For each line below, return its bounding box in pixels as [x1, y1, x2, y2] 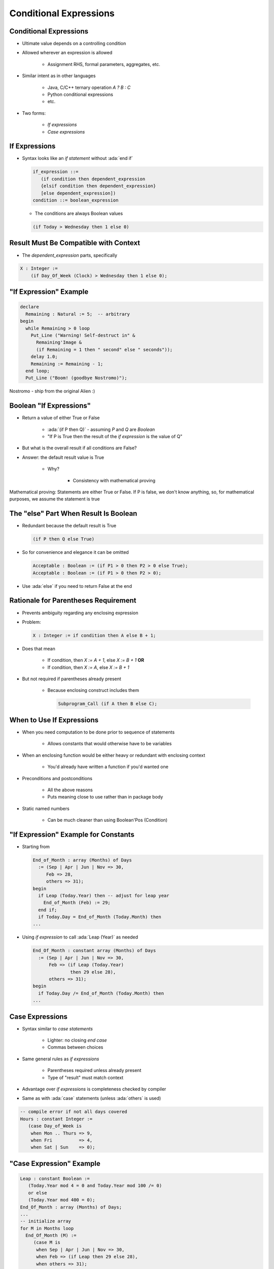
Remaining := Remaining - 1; [30, 361, 104, 366]
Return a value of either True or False [22, 415, 100, 421]
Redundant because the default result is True [22, 523, 117, 529]
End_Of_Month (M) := [25, 1232, 77, 1239]
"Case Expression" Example [9, 1159, 101, 1167]
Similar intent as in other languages [22, 73, 96, 79]
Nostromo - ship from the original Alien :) [9, 388, 95, 394]
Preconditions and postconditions [22, 775, 92, 781]
